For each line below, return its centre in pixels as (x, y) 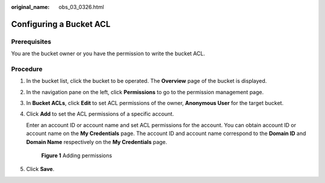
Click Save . (40, 169)
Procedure (27, 69)
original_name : (30, 7)
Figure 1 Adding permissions (77, 155)
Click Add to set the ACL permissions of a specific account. (100, 114)
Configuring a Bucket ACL (61, 24)
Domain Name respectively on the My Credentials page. (97, 142)
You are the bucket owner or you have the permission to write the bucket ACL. (108, 53)
